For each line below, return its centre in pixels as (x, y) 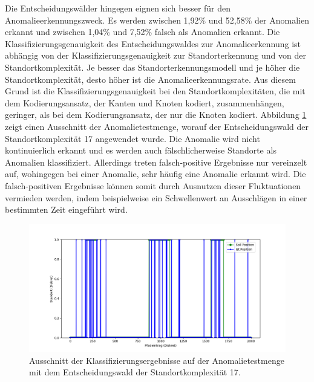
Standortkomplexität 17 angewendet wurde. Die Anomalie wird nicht (132, 138)
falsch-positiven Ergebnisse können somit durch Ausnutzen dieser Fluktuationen (153, 185)
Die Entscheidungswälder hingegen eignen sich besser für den (118, 8)
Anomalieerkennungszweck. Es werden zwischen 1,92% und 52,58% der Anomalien (157, 20)
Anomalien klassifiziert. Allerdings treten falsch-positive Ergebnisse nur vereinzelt (156, 162)
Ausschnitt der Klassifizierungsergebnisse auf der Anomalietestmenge (157, 360)
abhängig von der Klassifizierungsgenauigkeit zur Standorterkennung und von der (155, 55)
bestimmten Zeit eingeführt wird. (66, 209)
